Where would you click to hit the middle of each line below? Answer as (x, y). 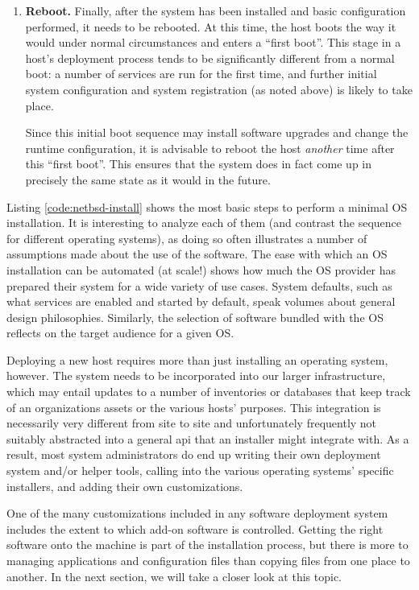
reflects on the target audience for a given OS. (120, 333)
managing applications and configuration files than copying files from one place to (208, 560)
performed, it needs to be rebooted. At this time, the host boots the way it (211, 26)
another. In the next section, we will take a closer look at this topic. (174, 576)
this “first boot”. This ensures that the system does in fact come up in (199, 164)
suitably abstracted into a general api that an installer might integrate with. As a (208, 438)
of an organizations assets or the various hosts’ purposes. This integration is (194, 407)
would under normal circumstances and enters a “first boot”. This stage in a (213, 42)
